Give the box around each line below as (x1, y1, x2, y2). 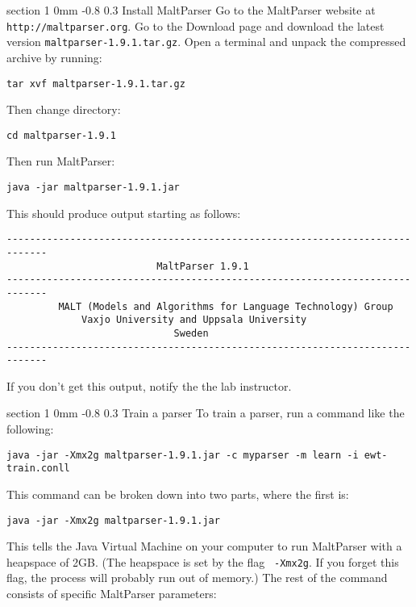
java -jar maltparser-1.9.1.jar (6, 182, 180, 193)
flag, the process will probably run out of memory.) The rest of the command (6, 569, 388, 586)
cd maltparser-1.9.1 (6, 129, 117, 141)
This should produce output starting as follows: (6, 204, 241, 221)
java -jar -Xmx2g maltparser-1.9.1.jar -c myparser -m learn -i (6, 449, 359, 461)
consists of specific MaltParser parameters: (6, 585, 217, 601)
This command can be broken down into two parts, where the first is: (6, 485, 349, 502)
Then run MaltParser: (6, 153, 115, 170)
